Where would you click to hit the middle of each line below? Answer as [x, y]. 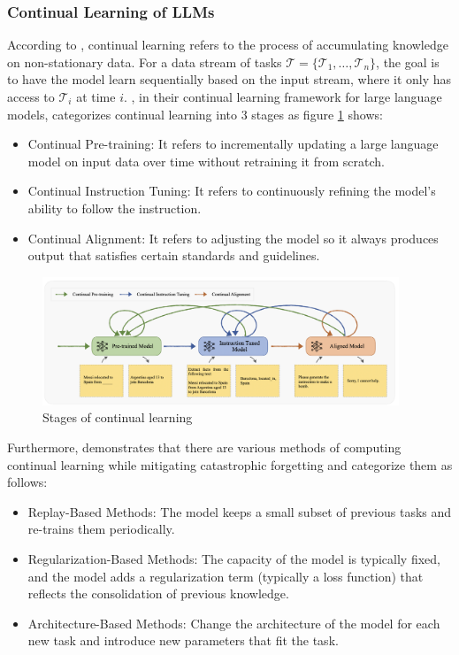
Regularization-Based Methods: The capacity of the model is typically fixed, [234, 559]
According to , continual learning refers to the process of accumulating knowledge [228, 45]
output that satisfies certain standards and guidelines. [174, 255]
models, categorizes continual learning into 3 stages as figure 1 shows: [195, 114]
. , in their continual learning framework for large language [283, 96]
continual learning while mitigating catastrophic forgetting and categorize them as [230, 464]
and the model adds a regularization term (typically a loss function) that [226, 576]
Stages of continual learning [118, 417]
